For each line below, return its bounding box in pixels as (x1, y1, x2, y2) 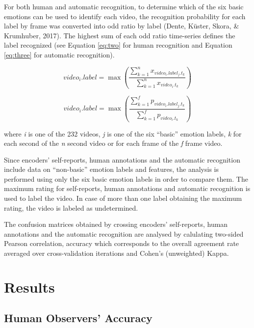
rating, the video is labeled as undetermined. (4, 202, 138, 213)
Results (4, 276, 55, 297)
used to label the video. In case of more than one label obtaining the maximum (4, 193, 242, 203)
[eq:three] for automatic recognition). (4, 49, 115, 59)
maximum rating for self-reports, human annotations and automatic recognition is (4, 183, 251, 193)
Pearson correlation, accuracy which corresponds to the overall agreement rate (4, 238, 239, 248)
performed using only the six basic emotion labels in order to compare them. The (4, 173, 248, 184)
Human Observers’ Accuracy (4, 310, 152, 326)
